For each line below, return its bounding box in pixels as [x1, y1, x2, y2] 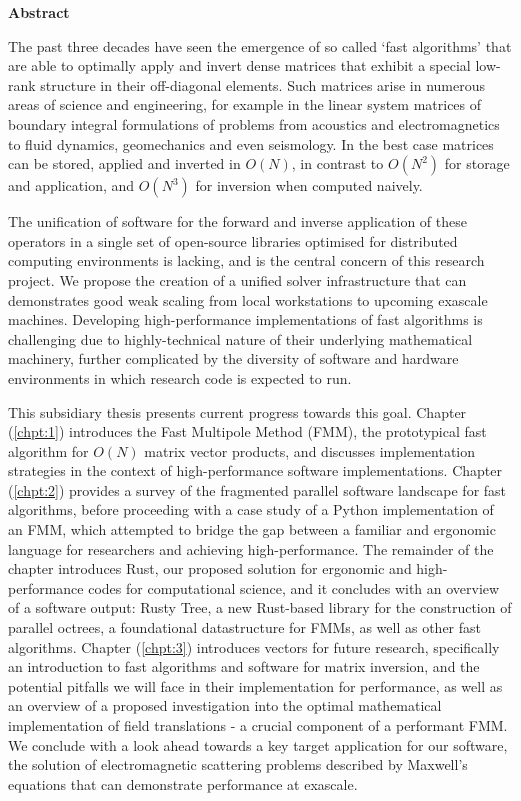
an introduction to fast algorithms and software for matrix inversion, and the [8, 656, 480, 677]
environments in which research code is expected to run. [8, 367, 352, 388]
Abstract [8, 2, 70, 22]
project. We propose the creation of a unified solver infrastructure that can [8, 269, 467, 290]
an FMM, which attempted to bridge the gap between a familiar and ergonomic [8, 519, 496, 540]
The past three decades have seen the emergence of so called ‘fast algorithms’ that [8, 35, 512, 56]
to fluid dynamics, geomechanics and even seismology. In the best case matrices [8, 133, 494, 154]
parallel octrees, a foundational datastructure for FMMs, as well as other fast [8, 617, 482, 638]
